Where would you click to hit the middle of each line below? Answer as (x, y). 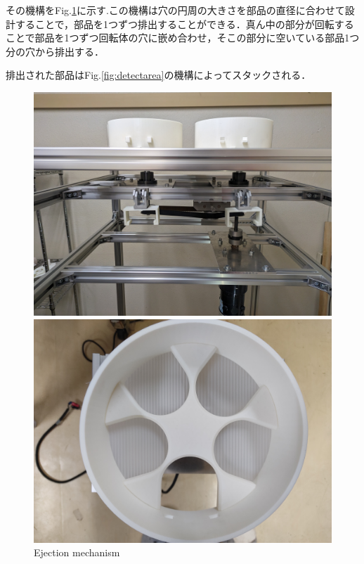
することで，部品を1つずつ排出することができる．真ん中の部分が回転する (184, 24)
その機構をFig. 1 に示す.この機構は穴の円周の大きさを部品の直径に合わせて (175, 10)
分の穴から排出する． (55, 51)
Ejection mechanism (77, 552)
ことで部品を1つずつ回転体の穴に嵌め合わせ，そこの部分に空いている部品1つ (183, 38)
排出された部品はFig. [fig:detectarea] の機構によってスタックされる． (158, 75)
